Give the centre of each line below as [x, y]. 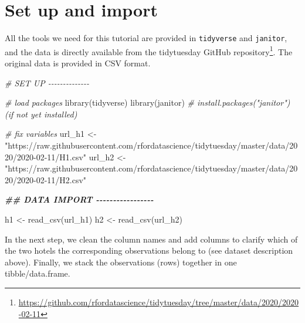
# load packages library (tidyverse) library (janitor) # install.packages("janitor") [148, 102]
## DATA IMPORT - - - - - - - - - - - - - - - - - [79, 199]
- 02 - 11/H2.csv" [60, 179]
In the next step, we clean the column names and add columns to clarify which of [151, 239]
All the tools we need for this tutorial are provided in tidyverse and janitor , [146, 38]
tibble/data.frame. [38, 273]
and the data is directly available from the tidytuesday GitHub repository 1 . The [149, 51]
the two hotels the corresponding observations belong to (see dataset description [149, 250]
